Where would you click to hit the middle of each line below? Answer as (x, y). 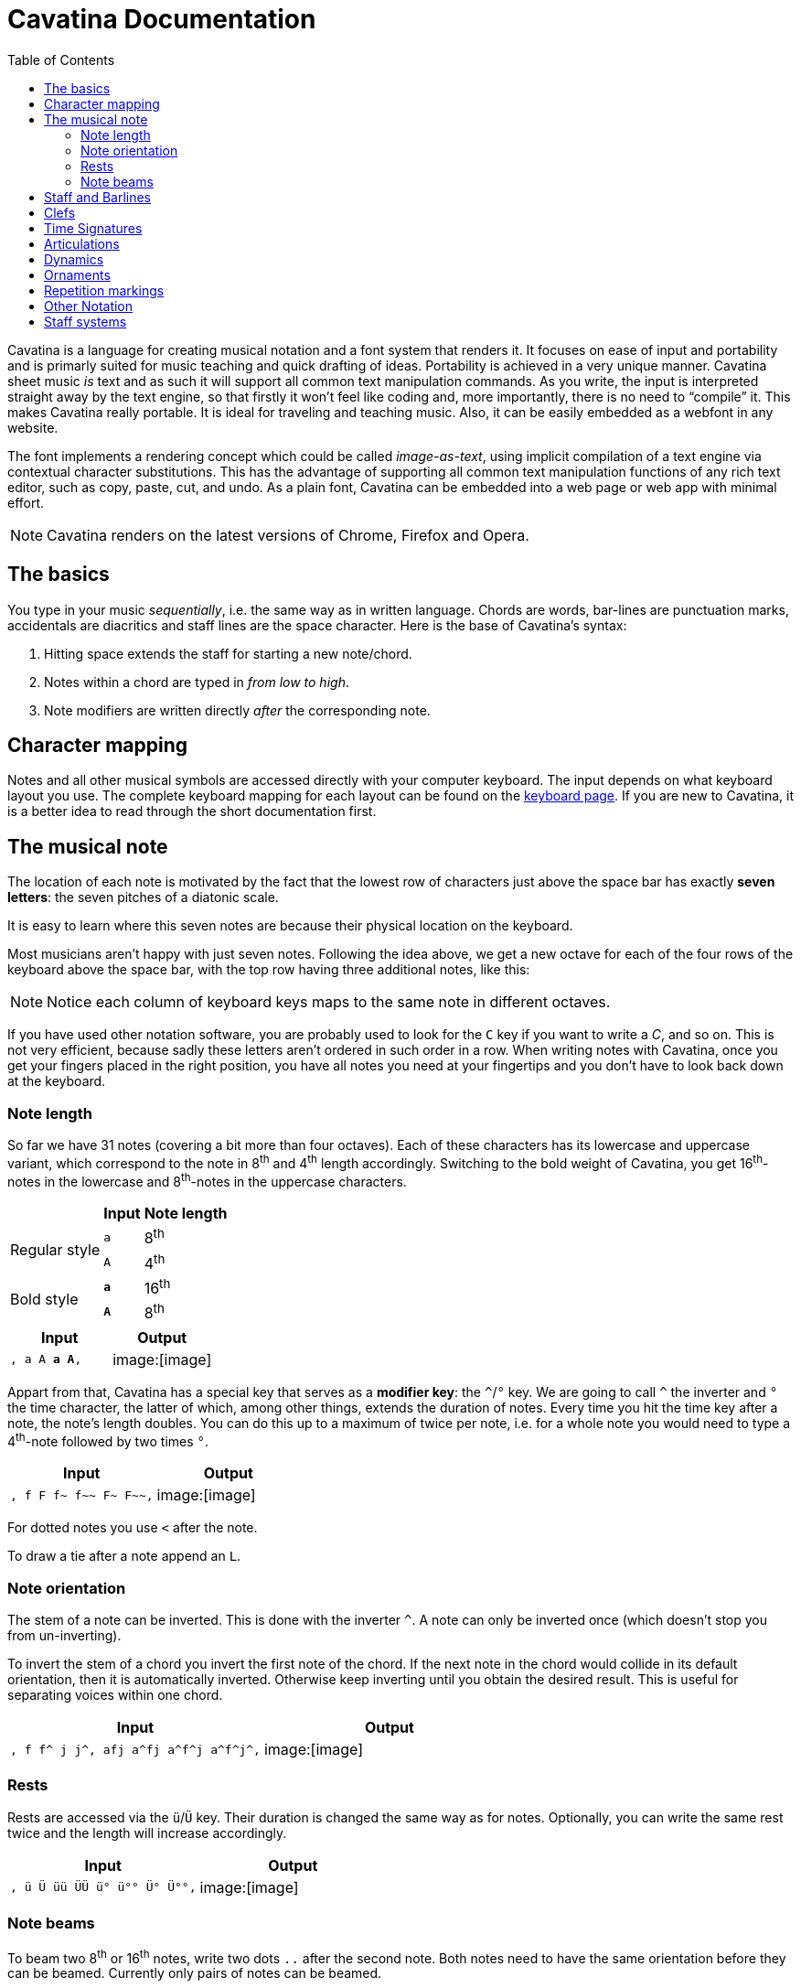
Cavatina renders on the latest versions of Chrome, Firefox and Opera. (288, 535)
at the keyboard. (57, 1081)
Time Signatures (93, 228)
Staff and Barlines (98, 197)
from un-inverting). (64, 1636)
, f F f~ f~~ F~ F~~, (82, 1495)
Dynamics (74, 259)
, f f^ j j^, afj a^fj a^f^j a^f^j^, (135, 1749)
